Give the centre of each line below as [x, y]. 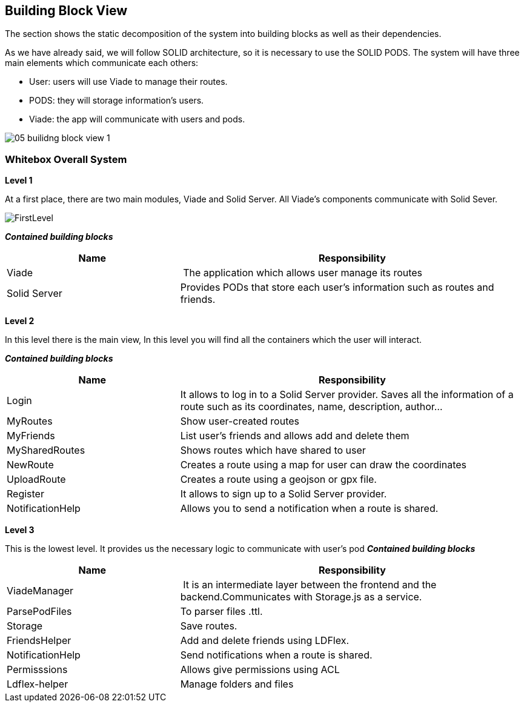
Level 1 [19, 181]
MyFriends [31, 436]
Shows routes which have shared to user [273, 450]
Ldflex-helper [38, 684]
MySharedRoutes [46, 450]
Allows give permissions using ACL [260, 670]
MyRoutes [30, 421]
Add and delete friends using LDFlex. [265, 641]
